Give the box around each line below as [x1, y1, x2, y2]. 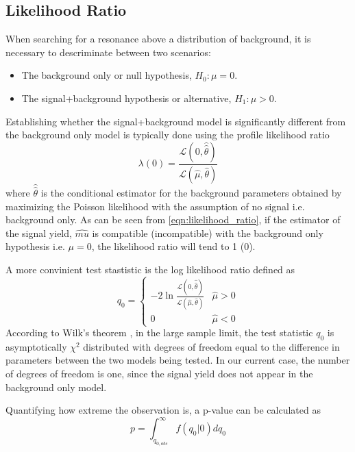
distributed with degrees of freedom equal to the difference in [83, 339, 340, 353]
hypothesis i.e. [5, 239, 65, 253]
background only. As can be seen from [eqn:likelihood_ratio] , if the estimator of [5, 212, 341, 227]
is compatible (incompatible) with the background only [92, 225, 323, 240]
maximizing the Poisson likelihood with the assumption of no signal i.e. [5, 199, 305, 213]
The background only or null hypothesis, [21, 68, 192, 82]
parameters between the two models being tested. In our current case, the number [5, 353, 350, 367]
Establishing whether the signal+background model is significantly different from [5, 114, 346, 128]
